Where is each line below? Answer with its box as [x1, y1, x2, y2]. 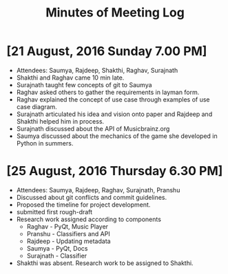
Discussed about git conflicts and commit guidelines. [16, 193, 167, 201]
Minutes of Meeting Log [45, 5, 185, 21]
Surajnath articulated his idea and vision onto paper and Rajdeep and [16, 110, 213, 118]
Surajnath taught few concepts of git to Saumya [16, 80, 152, 89]
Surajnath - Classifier [26, 251, 87, 260]
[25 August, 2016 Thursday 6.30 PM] [6, 163, 223, 179]
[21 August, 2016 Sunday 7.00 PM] [6, 43, 207, 59]
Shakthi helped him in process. [16, 117, 105, 125]
